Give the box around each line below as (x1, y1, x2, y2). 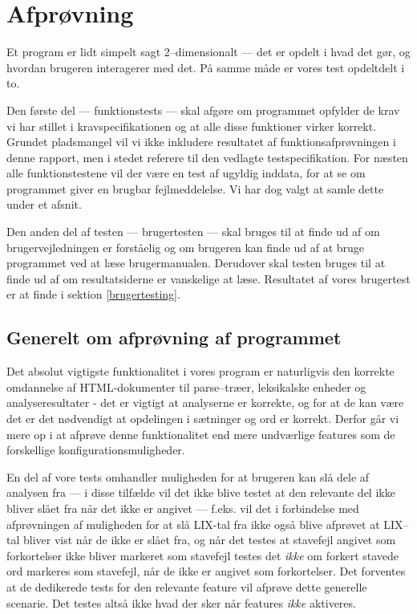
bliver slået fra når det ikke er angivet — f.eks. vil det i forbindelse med (6, 499, 359, 516)
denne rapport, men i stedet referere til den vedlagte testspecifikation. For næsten (6, 148, 408, 165)
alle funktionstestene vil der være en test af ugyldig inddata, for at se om (6, 165, 366, 181)
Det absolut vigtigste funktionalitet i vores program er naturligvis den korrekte (6, 363, 395, 380)
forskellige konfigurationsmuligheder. (6, 441, 185, 458)
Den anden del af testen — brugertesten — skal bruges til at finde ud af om (6, 223, 380, 240)
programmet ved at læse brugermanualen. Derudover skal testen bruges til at (6, 254, 386, 271)
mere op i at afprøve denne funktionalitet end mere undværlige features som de (6, 425, 395, 442)
